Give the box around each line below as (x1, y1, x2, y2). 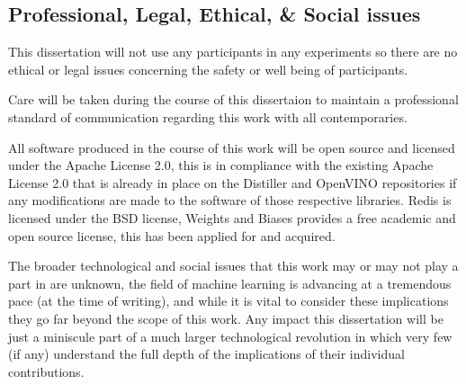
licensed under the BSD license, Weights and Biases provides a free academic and (8, 208, 456, 227)
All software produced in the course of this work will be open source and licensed (8, 138, 455, 156)
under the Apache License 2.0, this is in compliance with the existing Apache (8, 156, 434, 174)
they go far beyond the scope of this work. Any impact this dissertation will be (8, 308, 444, 327)
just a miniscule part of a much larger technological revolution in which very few (8, 326, 453, 345)
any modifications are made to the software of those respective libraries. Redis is (8, 191, 452, 210)
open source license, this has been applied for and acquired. (8, 226, 336, 245)
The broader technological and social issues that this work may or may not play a (8, 256, 459, 275)
